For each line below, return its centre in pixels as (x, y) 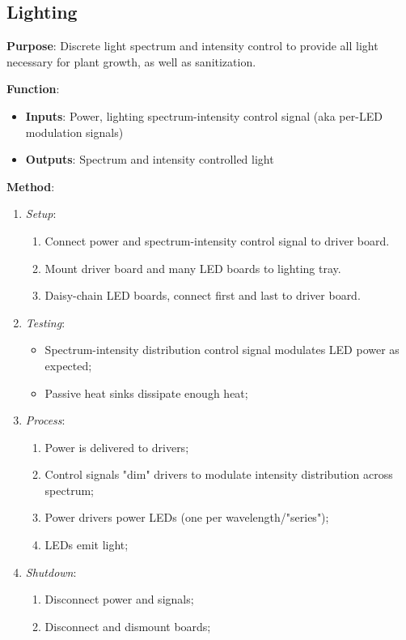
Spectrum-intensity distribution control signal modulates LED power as (222, 350)
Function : (33, 89)
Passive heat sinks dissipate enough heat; (146, 393)
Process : (45, 420)
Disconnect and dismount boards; (128, 626)
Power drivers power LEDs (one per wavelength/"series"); (187, 517)
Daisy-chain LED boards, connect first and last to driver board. (203, 295)
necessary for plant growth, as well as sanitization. (131, 61)
